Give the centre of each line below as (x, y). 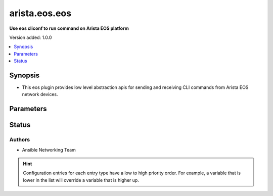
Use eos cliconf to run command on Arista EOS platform (69, 28)
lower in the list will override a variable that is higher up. (81, 180)
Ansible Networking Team (49, 150)
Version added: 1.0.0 (31, 37)
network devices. (40, 94)
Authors (20, 140)
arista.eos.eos (40, 13)
